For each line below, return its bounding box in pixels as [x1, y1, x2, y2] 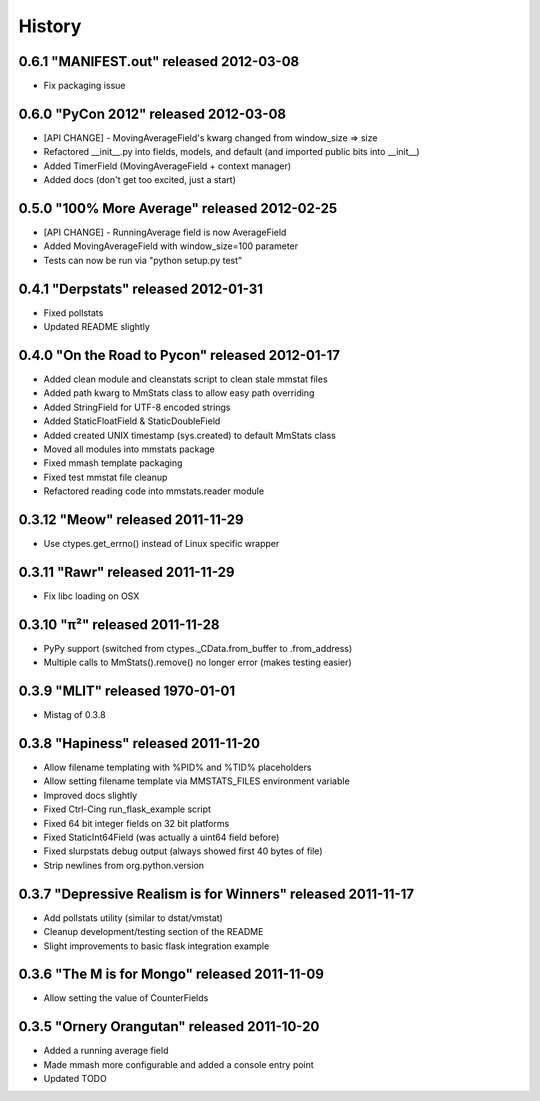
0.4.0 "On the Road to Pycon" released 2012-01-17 [18, 346, 340, 364]
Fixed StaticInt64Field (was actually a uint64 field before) [43, 831, 280, 844]
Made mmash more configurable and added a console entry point [43, 1058, 314, 1070]
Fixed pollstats [43, 306, 104, 319]
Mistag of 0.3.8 [43, 709, 106, 721]
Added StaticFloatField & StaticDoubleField [43, 415, 221, 427]
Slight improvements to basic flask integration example [43, 940, 270, 952]
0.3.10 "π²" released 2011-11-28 [18, 616, 220, 633]
